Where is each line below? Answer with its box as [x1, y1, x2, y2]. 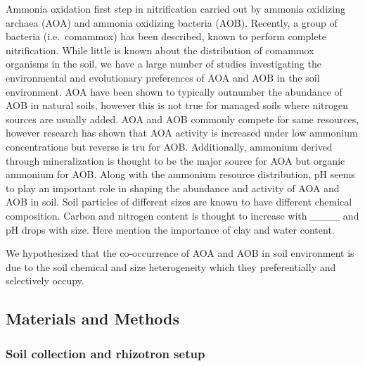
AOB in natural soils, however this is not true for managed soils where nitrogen [6, 98, 348, 113]
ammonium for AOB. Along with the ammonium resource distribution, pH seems [6, 167, 355, 182]
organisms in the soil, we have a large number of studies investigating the [6, 56, 321, 71]
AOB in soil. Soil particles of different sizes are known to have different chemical [6, 194, 352, 209]
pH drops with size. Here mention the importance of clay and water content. [6, 222, 335, 236]
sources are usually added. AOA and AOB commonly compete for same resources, [6, 111, 359, 126]
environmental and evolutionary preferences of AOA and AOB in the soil [6, 70, 320, 84]
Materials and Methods [6, 308, 179, 329]
